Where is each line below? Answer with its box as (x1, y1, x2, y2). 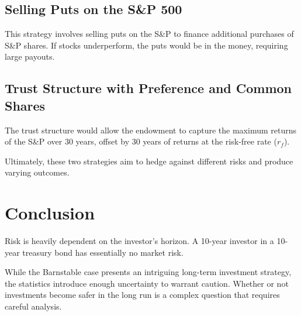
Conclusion (5, 201, 95, 225)
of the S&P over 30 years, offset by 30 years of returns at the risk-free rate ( (5, 135, 277, 147)
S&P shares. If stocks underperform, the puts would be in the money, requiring (5, 39, 288, 51)
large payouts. (5, 50, 55, 63)
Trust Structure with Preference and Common (5, 79, 292, 97)
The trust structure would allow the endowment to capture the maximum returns (5, 123, 296, 136)
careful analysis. (5, 300, 62, 312)
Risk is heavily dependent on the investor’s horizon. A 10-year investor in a (5, 235, 274, 247)
